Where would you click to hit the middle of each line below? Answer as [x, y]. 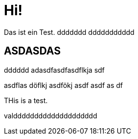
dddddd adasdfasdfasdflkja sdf [54, 70]
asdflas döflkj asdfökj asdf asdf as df [63, 85]
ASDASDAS [32, 51]
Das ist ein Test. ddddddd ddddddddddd [69, 32]
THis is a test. [26, 100]
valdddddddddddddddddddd [51, 115]
